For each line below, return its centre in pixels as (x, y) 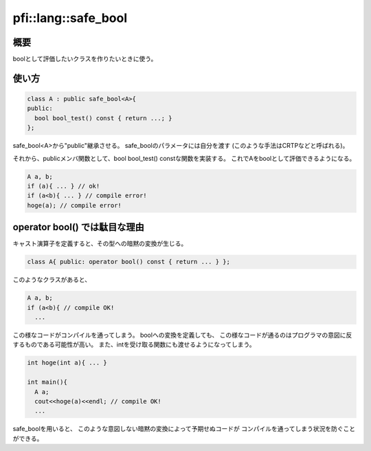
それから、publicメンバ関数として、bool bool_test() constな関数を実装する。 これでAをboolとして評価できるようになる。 (184, 158)
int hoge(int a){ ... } (67, 363)
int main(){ (47, 382)
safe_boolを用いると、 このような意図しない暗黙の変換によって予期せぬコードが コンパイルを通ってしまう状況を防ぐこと (184, 429)
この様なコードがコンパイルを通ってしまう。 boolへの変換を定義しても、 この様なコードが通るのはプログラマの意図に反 (182, 335)
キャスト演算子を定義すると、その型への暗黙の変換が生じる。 (100, 243)
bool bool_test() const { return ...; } (103, 118)
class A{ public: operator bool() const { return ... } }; (128, 262)
